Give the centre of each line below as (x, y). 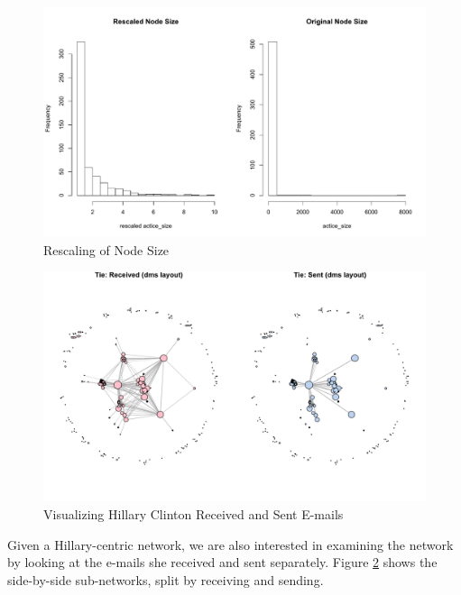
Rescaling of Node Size (106, 249)
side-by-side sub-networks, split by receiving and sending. (166, 579)
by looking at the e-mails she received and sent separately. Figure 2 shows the (222, 562)
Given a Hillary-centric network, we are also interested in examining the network (230, 544)
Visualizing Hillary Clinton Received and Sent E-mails (194, 513)
